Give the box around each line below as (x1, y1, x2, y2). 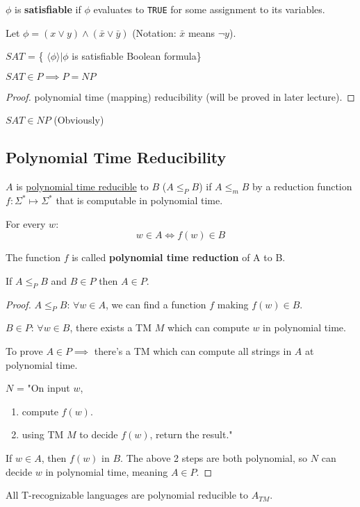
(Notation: (132, 25, 177, 40)
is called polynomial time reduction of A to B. (72, 250, 286, 265)
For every (6, 216, 46, 231)
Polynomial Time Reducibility (6, 147, 227, 168)
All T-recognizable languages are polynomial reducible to (6, 488, 249, 502)
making (217, 297, 249, 311)
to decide (79, 427, 118, 442)
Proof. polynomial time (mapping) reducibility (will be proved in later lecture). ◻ (6, 89, 355, 103)
